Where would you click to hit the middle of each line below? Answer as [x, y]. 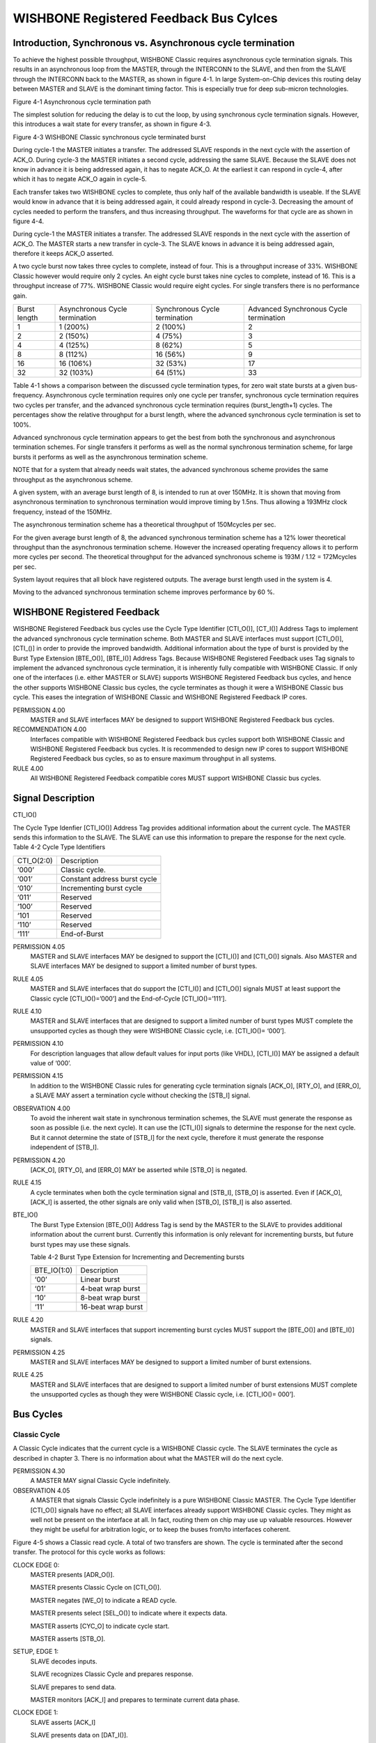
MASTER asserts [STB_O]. [68, 1638]
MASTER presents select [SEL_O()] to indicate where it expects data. [129, 1613]
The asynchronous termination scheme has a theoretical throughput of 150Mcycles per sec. [144, 525]
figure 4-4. [29, 221]
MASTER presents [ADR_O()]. [72, 1575]
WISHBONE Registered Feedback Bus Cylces [145, 18]
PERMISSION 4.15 [38, 1076]
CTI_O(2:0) [35, 860]
